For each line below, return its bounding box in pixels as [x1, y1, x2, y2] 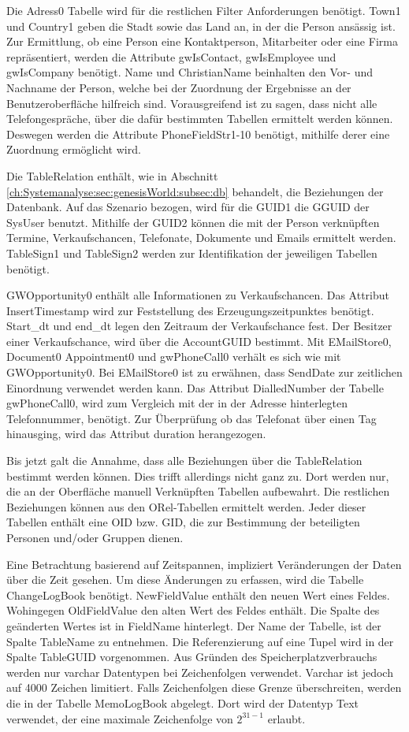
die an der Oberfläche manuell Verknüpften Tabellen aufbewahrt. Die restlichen [6, 483, 390, 500]
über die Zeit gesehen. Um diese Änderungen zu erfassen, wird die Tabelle [6, 571, 364, 588]
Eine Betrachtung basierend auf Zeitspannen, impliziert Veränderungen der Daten [6, 556, 402, 572]
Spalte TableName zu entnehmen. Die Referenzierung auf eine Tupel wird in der [6, 633, 394, 649]
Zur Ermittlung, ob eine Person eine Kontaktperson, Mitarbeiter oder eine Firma [6, 33, 398, 50]
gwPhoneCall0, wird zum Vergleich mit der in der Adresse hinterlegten [6, 395, 348, 411]
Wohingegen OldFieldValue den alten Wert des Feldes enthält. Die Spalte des [6, 602, 380, 619]
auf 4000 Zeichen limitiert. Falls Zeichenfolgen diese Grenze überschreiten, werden [6, 679, 402, 696]
